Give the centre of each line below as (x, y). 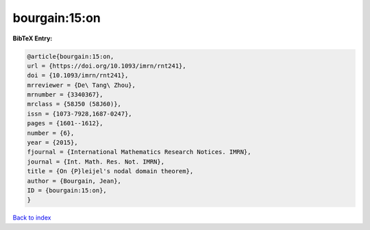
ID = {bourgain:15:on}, (67, 191)
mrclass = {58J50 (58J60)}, (74, 104)
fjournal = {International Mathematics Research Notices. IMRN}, (139, 152)
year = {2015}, (52, 143)
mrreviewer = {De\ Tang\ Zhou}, (82, 85)
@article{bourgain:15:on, (71, 56)
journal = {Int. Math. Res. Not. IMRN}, (96, 162)
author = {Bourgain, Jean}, (74, 181)
